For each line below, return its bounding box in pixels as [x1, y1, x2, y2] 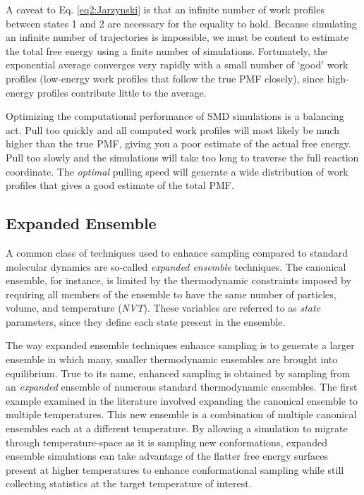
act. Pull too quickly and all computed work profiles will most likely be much [6, 122, 339, 137]
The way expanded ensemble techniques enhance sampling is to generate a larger [6, 338, 355, 353]
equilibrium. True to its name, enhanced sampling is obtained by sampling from [6, 365, 351, 380]
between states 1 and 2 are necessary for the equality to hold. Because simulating [6, 16, 357, 30]
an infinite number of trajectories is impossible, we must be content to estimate [6, 30, 348, 44]
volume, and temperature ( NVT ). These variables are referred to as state [6, 300, 321, 315]
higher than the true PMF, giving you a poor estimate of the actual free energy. [6, 136, 351, 151]
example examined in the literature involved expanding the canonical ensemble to [6, 393, 358, 408]
